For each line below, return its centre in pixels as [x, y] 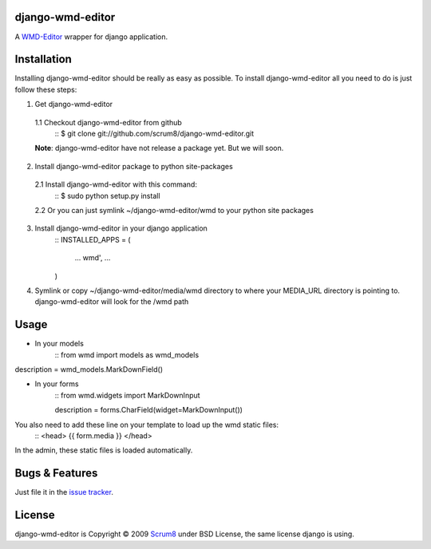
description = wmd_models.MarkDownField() [89, 369]
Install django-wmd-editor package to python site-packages [134, 166]
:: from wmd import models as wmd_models [127, 354]
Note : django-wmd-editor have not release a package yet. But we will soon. [159, 148]
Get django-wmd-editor [74, 105]
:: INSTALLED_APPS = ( [93, 239]
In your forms [57, 384]
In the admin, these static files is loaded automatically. [104, 450]
